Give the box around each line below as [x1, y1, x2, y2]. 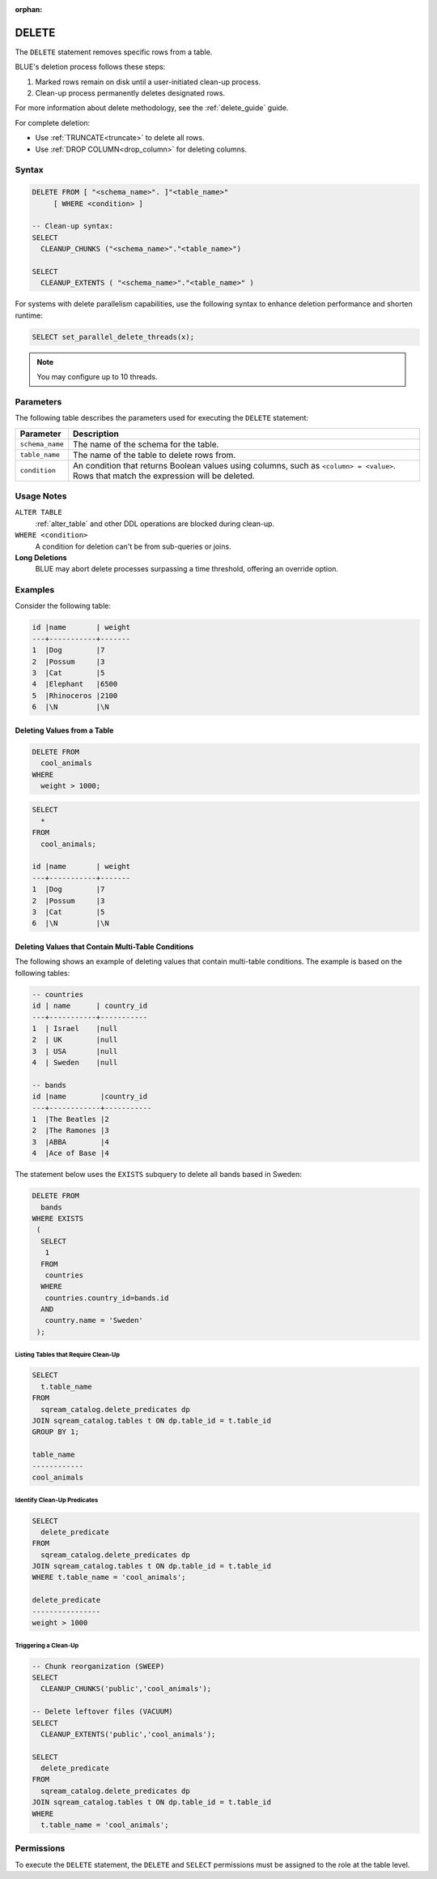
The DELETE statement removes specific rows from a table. [15, 47, 213, 57]
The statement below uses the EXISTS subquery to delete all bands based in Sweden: [15, 1170, 303, 1179]
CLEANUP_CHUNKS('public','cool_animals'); [40, 1684, 212, 1693]
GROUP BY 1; [32, 1427, 80, 1436]
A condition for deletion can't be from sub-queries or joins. [35, 541, 231, 551]
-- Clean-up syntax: [32, 221, 113, 231]
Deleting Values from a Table [15, 725, 114, 735]
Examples [15, 584, 55, 596]
